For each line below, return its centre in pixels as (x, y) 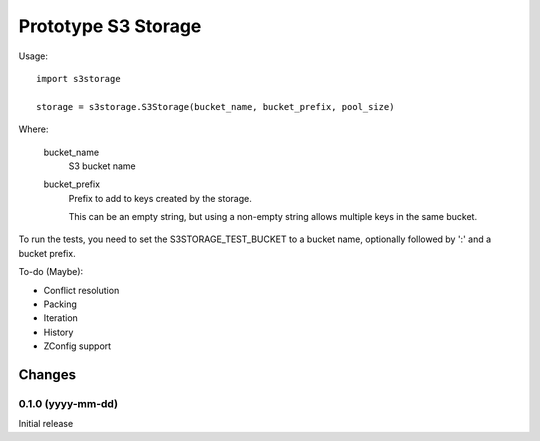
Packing (60, 304)
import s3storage (78, 78)
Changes (47, 374)
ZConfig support (77, 346)
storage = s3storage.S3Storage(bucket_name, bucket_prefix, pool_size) (215, 106)
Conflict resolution (81, 290)
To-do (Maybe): (51, 272)
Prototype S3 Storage (110, 26)
